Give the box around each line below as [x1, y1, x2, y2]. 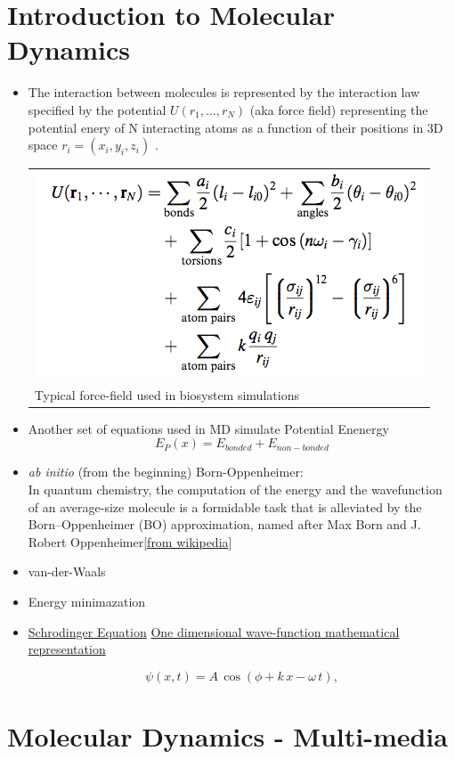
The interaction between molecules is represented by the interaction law [28, 83, 420, 102]
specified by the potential [28, 100, 167, 118]
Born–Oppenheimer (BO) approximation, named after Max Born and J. [28, 515, 421, 534]
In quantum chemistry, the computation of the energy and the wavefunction [28, 479, 443, 498]
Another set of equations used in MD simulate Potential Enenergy [28, 419, 389, 437]
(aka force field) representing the [249, 100, 428, 118]
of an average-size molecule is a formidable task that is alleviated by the [28, 497, 422, 516]
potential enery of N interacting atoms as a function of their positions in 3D [28, 118, 443, 136]
